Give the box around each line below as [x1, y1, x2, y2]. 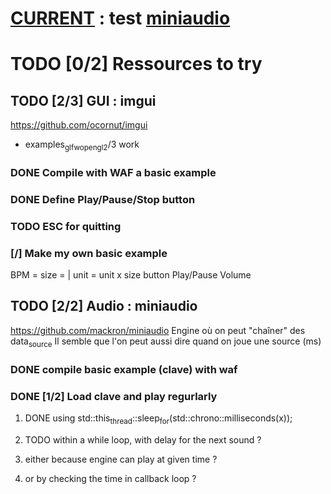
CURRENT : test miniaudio [10, 7, 231, 30]
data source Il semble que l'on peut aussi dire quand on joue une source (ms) [10, 335, 322, 349]
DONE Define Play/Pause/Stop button [10, 192, 196, 206]
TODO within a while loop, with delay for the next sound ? [24, 433, 262, 446]
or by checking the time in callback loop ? [24, 472, 197, 484]
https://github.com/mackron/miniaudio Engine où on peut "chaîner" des [10, 324, 306, 336]
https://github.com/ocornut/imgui [10, 119, 148, 131]
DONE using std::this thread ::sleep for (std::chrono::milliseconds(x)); [24, 412, 293, 426]
